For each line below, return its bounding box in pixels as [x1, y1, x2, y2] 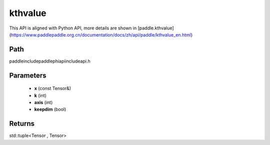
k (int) [34, 92, 47, 98]
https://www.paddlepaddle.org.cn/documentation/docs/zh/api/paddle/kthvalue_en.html [10, 31, 191, 37]
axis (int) [34, 99, 53, 105]
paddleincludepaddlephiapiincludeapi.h [9, 58, 90, 64]
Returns [9, 119, 35, 128]
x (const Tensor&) [34, 85, 71, 91]
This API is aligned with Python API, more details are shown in [9, 25, 137, 31]
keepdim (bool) [34, 106, 66, 112]
